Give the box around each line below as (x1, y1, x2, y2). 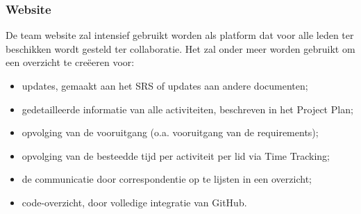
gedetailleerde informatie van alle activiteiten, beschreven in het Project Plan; (22, 101, 353, 116)
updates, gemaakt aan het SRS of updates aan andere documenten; (22, 79, 308, 92)
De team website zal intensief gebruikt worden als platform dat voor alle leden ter (6, 28, 354, 42)
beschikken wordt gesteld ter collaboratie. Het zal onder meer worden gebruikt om (6, 41, 355, 56)
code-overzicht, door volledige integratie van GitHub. (22, 195, 247, 209)
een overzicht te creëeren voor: (6, 55, 135, 69)
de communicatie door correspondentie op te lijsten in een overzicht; (22, 172, 312, 186)
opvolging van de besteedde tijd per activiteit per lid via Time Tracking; (22, 148, 330, 163)
